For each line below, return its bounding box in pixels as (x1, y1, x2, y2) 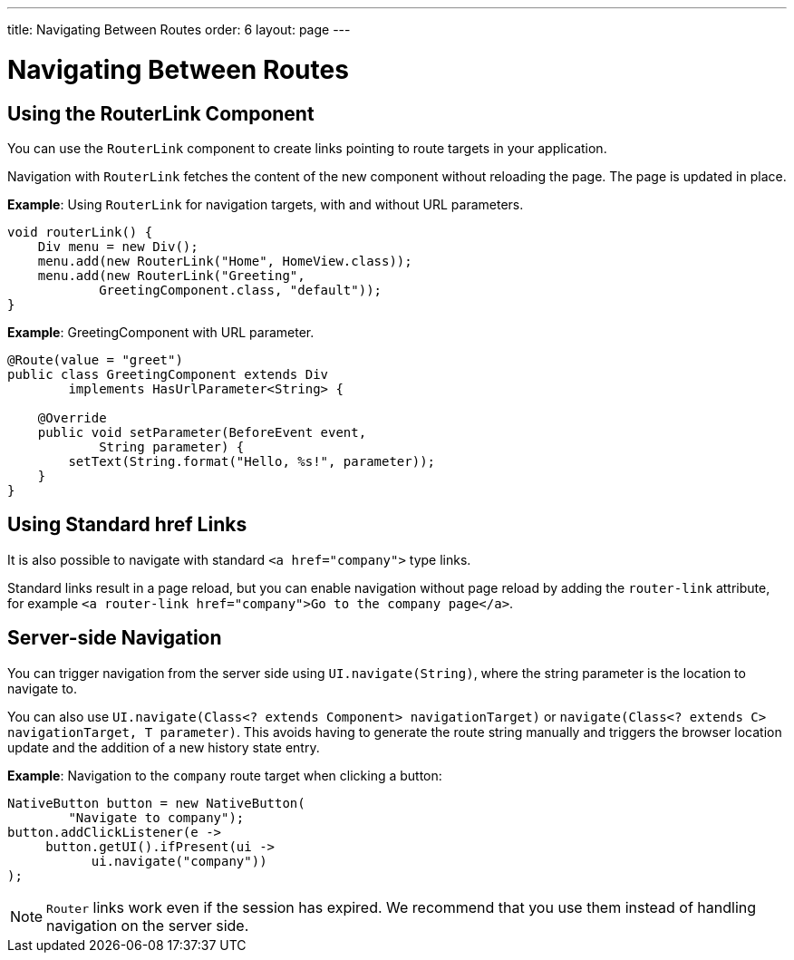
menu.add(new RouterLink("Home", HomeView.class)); (37, 253, 412, 268)
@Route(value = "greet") (7, 352, 183, 367)
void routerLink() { (7, 224, 153, 239)
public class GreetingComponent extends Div (7, 366, 329, 382)
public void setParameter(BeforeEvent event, (37, 424, 367, 440)
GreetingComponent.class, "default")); (99, 282, 382, 297)
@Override (37, 410, 107, 425)
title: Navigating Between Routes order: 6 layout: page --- (7, 22, 351, 37)
